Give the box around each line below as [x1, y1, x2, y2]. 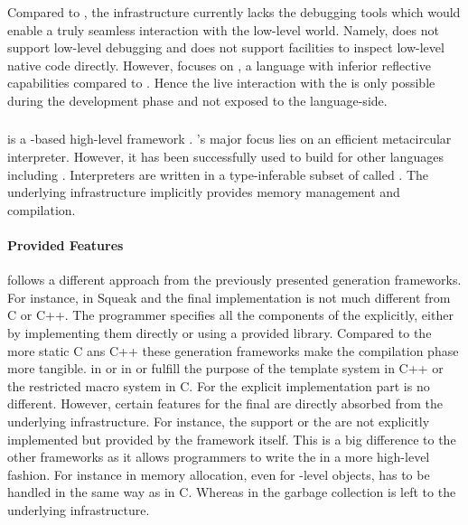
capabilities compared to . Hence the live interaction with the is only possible [7, 73, 435, 92]
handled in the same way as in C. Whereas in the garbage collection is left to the [7, 483, 456, 502]
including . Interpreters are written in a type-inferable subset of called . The [7, 164, 428, 183]
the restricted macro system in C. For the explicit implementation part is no [7, 376, 430, 395]
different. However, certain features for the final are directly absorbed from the [7, 394, 443, 413]
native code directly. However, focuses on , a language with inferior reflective [7, 55, 431, 74]
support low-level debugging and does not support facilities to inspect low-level [7, 38, 445, 57]
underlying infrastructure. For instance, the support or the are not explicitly [7, 412, 430, 430]
